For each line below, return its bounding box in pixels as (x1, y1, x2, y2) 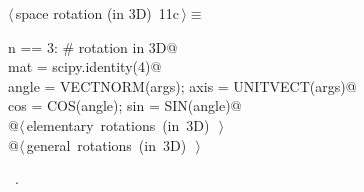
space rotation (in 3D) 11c (15, 3, 180, 23)
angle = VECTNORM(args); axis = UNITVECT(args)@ (8, 75, 357, 96)
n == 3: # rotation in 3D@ (8, 36, 178, 57)
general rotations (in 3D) (26, 134, 187, 155)
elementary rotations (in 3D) (26, 114, 210, 135)
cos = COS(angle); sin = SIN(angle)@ (8, 95, 242, 116)
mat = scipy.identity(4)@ (8, 56, 162, 77)
